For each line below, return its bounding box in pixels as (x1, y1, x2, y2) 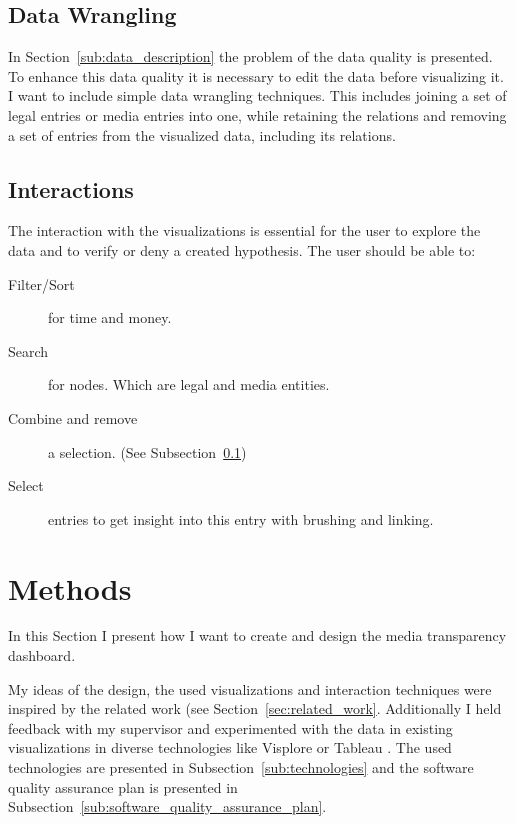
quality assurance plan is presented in (8, 776, 238, 797)
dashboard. (8, 645, 76, 666)
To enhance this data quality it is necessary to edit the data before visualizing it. (8, 65, 504, 86)
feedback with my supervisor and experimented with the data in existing (8, 717, 453, 738)
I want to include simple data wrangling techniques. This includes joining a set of (8, 85, 507, 106)
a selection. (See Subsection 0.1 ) (48, 441, 247, 462)
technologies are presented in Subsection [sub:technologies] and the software (8, 757, 474, 777)
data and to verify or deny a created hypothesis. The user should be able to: (8, 239, 476, 260)
